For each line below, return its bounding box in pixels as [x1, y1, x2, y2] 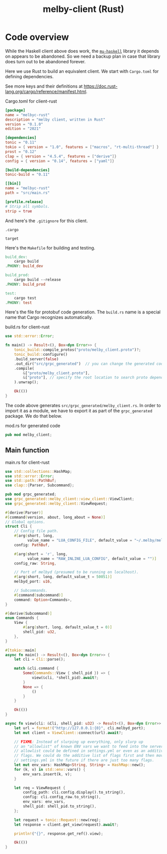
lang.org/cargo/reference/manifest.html [5, 88, 86, 94]
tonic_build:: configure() [14, 352, 68, 357]
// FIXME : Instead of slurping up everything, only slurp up [14, 739, 143, 744]
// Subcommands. [14, 588, 48, 593]
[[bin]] [5, 181, 21, 186]
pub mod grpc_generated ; [5, 492, 57, 497]
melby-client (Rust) [43, 3, 124, 15]
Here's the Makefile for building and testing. [5, 245, 95, 251]
